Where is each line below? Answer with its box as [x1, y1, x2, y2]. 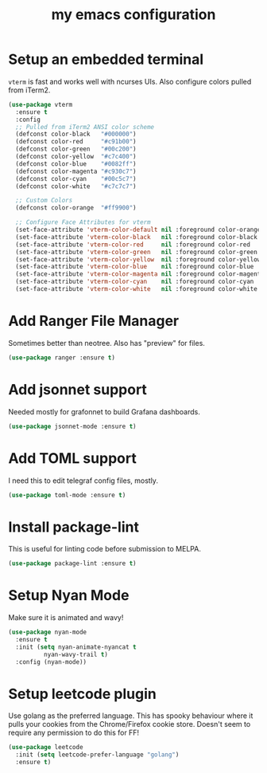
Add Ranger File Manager [8, 312, 180, 330]
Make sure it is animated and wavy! [8, 613, 124, 622]
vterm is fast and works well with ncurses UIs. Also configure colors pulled [8, 77, 252, 86]
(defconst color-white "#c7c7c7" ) [15, 182, 137, 190]
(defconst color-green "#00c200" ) [15, 145, 137, 153]
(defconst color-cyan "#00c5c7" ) [15, 175, 137, 182]
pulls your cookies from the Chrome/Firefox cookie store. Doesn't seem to [8, 720, 251, 729]
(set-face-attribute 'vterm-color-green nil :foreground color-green [15, 248, 258, 256]
